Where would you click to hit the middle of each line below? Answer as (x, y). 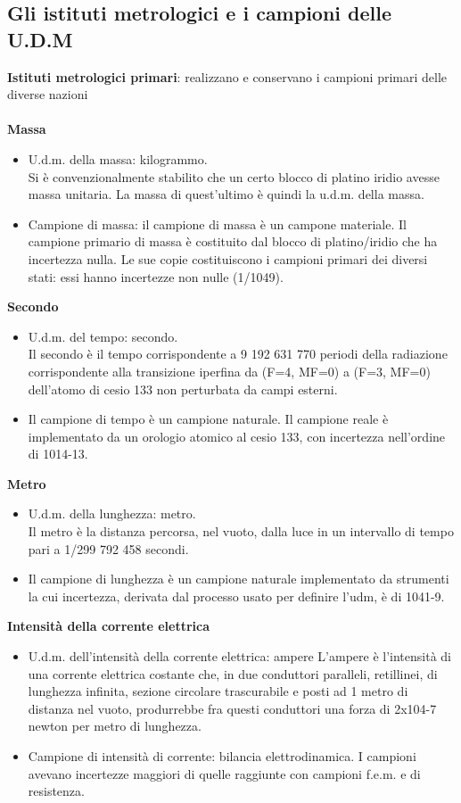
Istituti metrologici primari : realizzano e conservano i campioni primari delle (227, 76)
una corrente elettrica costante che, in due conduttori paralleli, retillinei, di (233, 673)
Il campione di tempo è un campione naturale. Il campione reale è (208, 419)
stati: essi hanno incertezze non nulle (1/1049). (156, 276)
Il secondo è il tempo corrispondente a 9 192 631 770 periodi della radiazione (238, 354)
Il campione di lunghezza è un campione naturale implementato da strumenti (239, 579)
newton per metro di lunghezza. (115, 726)
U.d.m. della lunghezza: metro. (112, 513)
